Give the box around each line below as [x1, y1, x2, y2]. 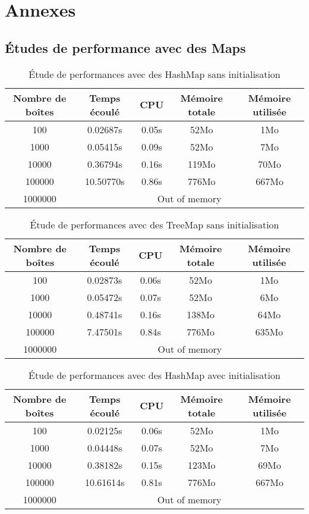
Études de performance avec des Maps [5, 38, 246, 57]
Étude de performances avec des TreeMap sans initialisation [30, 217, 279, 231]
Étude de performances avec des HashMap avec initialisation [29, 368, 280, 382]
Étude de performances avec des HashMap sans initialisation [29, 67, 280, 81]
